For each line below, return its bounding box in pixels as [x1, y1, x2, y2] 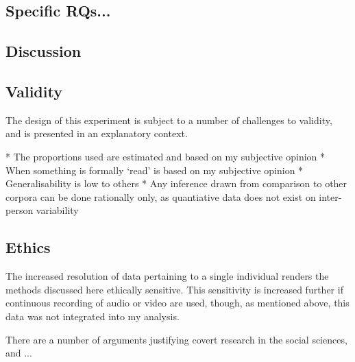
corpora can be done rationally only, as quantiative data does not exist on [5, 189, 316, 204]
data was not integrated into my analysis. [5, 309, 180, 323]
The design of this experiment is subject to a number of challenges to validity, [5, 112, 332, 127]
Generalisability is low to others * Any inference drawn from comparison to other [5, 176, 347, 191]
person [5, 203, 34, 217]
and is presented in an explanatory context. [5, 126, 188, 141]
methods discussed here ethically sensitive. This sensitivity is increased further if [5, 282, 343, 296]
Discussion [5, 40, 82, 62]
